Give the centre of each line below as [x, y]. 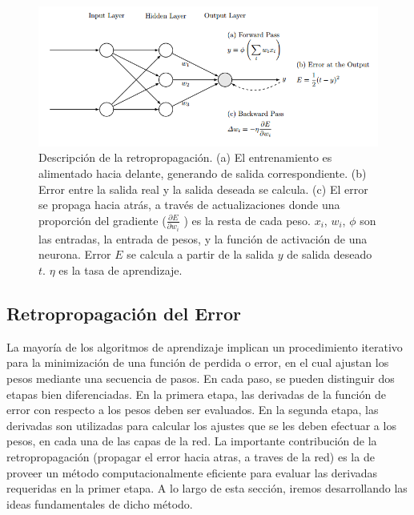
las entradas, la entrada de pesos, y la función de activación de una [203, 238]
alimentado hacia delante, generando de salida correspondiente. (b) [203, 173]
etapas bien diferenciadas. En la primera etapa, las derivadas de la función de [196, 394]
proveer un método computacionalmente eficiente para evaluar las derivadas [192, 472]
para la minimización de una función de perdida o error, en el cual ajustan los [198, 362]
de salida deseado [330, 254]
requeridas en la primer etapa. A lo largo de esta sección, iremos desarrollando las [207, 488]
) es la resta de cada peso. [247, 220]
